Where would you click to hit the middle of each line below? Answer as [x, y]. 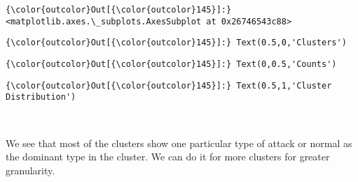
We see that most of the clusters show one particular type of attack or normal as [179, 143]
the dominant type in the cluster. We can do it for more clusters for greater [168, 157]
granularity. [30, 170]
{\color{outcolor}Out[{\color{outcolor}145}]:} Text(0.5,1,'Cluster [169, 85]
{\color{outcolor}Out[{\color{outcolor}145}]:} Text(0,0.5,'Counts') [171, 64]
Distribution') [41, 97]
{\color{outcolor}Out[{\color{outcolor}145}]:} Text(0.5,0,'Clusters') [176, 43]
